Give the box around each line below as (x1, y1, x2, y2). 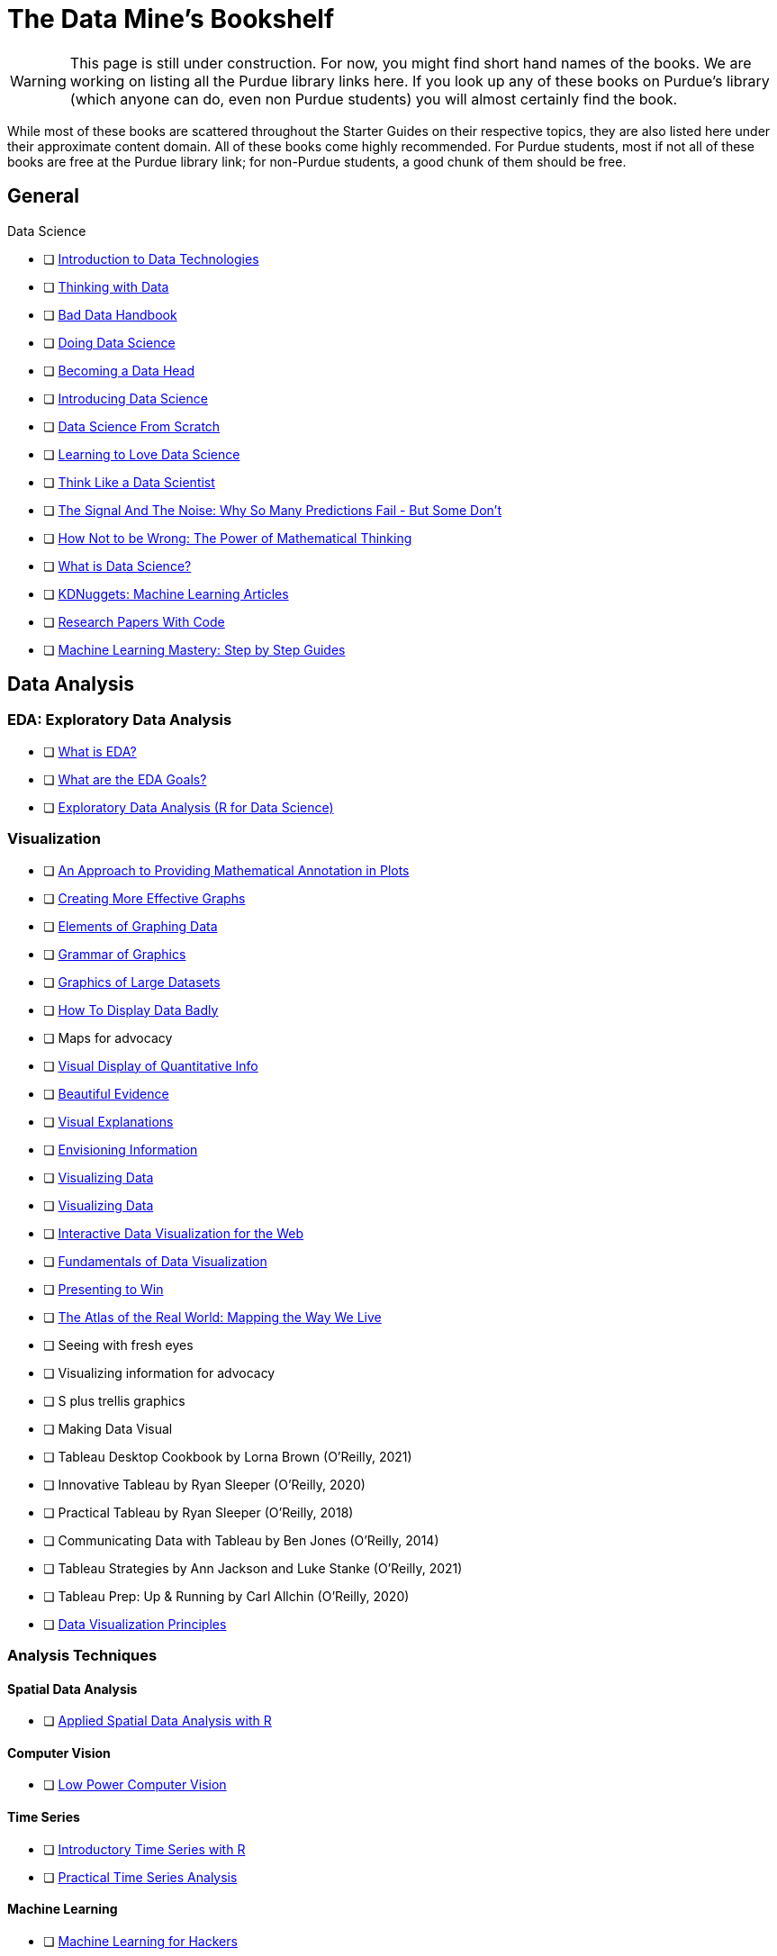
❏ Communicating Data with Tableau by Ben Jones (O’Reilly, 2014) (43, 1532, 439, 1548)
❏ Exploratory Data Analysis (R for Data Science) (43, 799, 334, 815)
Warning (10, 71, 67, 90)
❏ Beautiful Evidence (43, 1085, 169, 1101)
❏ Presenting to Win (43, 1281, 164, 1297)
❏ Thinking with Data (43, 278, 169, 294)
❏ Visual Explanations (43, 1113, 174, 1129)
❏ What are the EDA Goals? (43, 771, 207, 787)
